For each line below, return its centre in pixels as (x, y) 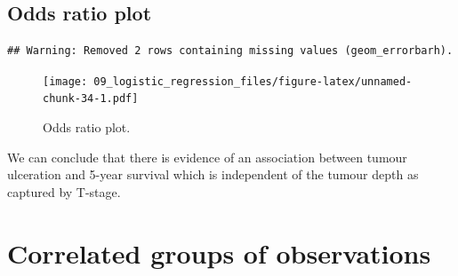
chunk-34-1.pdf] (91, 99)
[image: (65, 81)
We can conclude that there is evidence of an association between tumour (207, 157)
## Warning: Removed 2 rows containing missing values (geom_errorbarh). (230, 51)
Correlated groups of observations (219, 252)
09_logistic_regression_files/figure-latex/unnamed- (253, 81)
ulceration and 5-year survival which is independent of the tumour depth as (213, 174)
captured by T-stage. (64, 191)
